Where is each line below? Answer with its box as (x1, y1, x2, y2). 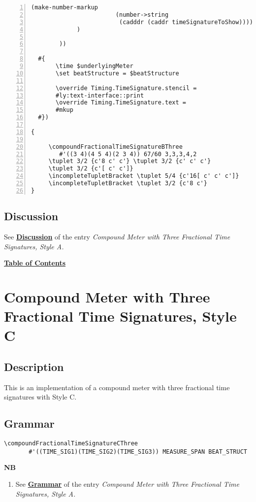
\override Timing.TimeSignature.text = (56, 99, 186, 106)
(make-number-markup (31, 4, 98, 11)
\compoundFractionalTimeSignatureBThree (48, 143, 183, 150)
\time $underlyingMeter (56, 63, 133, 69)
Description (4, 359, 64, 374)
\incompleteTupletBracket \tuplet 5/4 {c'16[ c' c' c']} (48, 172, 239, 180)
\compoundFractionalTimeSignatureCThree (4, 440, 138, 447)
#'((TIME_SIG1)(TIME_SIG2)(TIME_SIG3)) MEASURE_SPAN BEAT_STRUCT (29, 448, 247, 455)
